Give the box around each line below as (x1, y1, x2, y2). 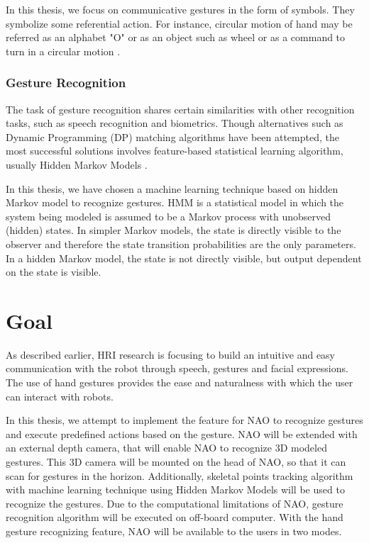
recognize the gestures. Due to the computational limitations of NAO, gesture (6, 496, 343, 510)
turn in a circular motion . (6, 43, 121, 58)
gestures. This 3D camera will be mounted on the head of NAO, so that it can (6, 454, 346, 469)
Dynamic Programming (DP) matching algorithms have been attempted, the (6, 129, 339, 144)
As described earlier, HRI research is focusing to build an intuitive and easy (6, 347, 336, 362)
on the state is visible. (6, 264, 101, 279)
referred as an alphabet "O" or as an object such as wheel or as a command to (6, 30, 346, 45)
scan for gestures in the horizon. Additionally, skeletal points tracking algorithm (6, 468, 353, 483)
